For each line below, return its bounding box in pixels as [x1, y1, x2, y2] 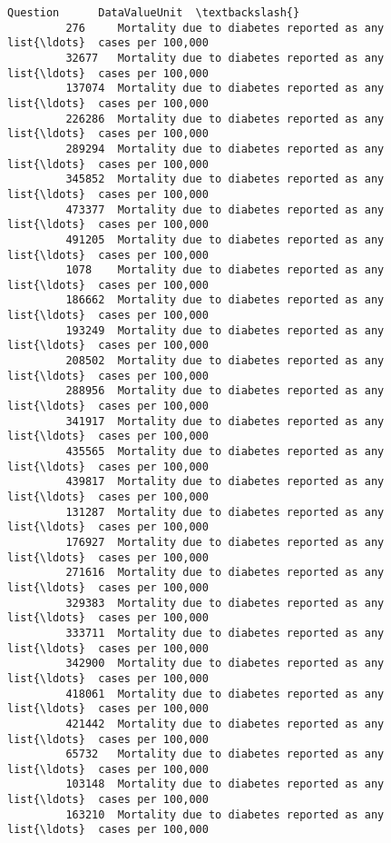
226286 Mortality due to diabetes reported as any [65, 112, 385, 125]
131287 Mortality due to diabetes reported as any [65, 505, 385, 519]
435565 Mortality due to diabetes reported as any [65, 445, 385, 459]
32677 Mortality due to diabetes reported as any [65, 51, 385, 64]
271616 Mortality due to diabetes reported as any [65, 566, 385, 580]
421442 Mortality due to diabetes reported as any [65, 717, 385, 730]
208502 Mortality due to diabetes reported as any [65, 354, 385, 368]
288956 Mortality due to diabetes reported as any [65, 384, 385, 398]
